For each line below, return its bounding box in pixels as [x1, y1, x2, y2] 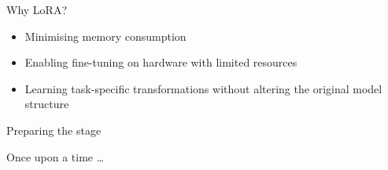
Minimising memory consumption [24, 27, 187, 44]
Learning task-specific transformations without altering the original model [24, 80, 382, 96]
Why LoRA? [6, 2, 67, 17]
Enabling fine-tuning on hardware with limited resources [24, 54, 297, 71]
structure [24, 96, 69, 112]
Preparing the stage [6, 121, 102, 138]
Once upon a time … [6, 148, 105, 165]
